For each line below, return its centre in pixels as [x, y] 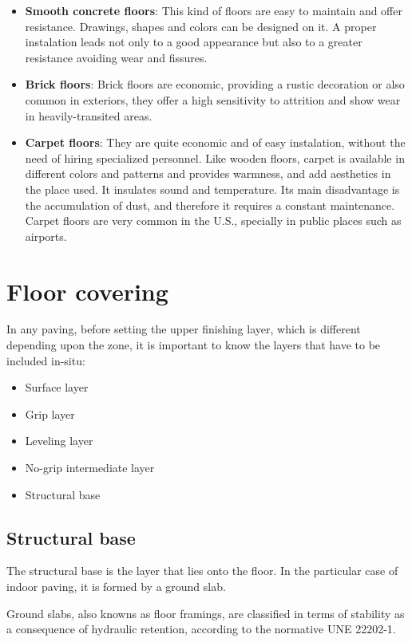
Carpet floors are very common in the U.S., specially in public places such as [213, 221]
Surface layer [57, 387]
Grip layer [50, 414]
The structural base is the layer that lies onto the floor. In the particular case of [202, 571]
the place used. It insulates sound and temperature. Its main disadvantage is [212, 189]
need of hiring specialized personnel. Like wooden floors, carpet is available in [215, 158]
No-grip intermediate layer [90, 467]
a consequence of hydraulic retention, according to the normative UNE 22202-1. [201, 629]
